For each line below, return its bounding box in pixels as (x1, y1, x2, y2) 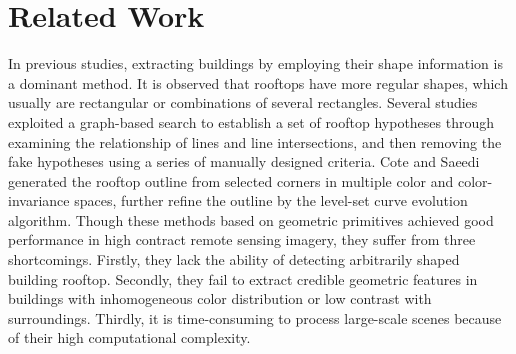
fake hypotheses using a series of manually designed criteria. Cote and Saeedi (8, 151, 480, 172)
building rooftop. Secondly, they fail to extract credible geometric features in (8, 268, 478, 289)
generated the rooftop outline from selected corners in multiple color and (8, 170, 454, 191)
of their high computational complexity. (8, 327, 251, 348)
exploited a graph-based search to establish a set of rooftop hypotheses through (8, 111, 495, 132)
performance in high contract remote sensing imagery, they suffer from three (8, 229, 476, 250)
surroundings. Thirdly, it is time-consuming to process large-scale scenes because (8, 307, 502, 328)
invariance (8, 190, 70, 211)
